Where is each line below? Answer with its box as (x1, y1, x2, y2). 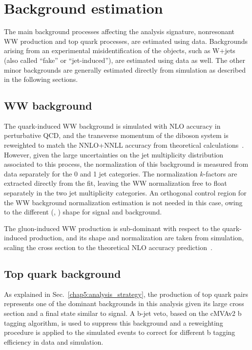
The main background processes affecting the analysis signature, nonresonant (4, 26, 235, 37)
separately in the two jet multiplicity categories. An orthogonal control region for (4, 188, 247, 198)
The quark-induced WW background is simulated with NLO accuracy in (4, 120, 221, 131)
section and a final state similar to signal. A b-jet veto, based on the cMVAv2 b (4, 308, 242, 318)
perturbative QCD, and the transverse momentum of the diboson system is (4, 130, 229, 140)
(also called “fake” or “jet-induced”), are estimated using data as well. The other (4, 55, 245, 65)
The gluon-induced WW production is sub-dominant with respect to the (4, 223, 220, 233)
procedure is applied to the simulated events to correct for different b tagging (4, 327, 235, 337)
